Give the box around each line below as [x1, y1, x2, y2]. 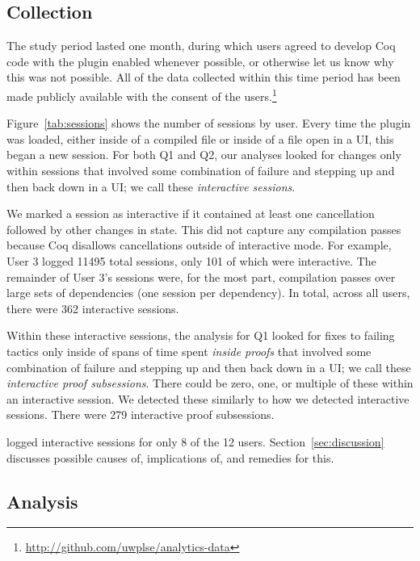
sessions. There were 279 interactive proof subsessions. [6, 406, 275, 423]
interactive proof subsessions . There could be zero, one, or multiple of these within [6, 375, 414, 391]
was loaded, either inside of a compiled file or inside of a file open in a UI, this [6, 130, 394, 147]
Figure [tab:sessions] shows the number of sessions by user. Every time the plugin [6, 115, 411, 132]
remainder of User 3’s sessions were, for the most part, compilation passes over [6, 268, 396, 285]
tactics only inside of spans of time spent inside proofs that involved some [6, 342, 372, 359]
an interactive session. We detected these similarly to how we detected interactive [6, 390, 409, 407]
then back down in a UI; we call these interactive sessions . [6, 178, 296, 195]
